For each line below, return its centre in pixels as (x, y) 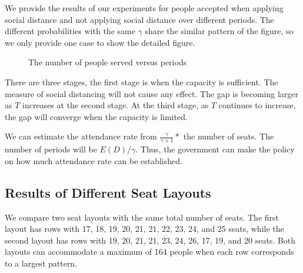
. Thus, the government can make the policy (215, 149)
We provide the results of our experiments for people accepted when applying (144, 8)
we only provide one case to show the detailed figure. (100, 42)
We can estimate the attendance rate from (81, 136)
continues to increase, (257, 105)
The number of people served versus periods (108, 62)
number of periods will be (51, 149)
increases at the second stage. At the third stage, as (116, 105)
